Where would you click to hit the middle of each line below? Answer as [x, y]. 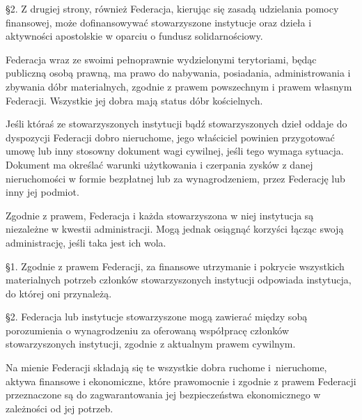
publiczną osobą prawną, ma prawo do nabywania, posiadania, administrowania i [178, 73]
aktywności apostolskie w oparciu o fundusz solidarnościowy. [134, 36]
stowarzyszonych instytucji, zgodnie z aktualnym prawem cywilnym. [151, 344]
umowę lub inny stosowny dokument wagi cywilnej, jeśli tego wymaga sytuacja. [175, 151]
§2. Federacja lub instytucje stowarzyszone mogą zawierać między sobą [157, 317]
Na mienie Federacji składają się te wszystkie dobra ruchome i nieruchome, [166, 367]
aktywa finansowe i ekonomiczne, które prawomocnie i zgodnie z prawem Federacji [181, 381]
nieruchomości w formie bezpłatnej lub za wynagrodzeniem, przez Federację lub [175, 178]
